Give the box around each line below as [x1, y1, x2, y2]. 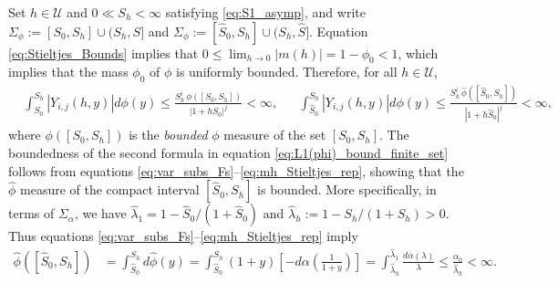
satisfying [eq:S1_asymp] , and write [165, 3, 366, 21]
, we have [74, 204, 127, 223]
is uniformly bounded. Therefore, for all [176, 62, 398, 81]
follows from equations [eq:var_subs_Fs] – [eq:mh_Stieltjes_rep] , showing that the [8, 161, 464, 180]
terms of [8, 204, 55, 223]
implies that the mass [8, 62, 129, 81]
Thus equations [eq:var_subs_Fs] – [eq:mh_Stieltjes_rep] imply [8, 226, 358, 246]
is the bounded [129, 125, 208, 144]
